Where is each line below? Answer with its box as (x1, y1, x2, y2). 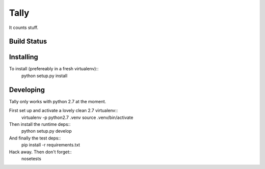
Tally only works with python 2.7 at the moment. (9, 98, 106, 104)
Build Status (9, 37, 47, 46)
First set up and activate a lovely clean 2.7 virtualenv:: (9, 108, 118, 113)
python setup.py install (21, 73, 68, 79)
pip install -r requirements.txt (21, 142, 80, 148)
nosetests (21, 155, 42, 162)
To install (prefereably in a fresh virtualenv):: (9, 66, 99, 72)
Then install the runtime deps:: (9, 121, 71, 127)
